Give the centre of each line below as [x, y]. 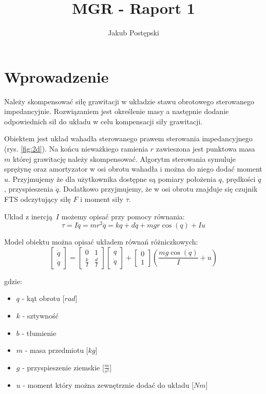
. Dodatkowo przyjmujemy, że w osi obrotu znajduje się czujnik [158, 189]
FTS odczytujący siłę [37, 199]
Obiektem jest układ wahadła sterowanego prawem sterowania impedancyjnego [128, 138]
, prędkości [239, 179]
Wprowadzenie [56, 76]
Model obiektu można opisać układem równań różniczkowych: [101, 242]
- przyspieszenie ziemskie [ [63, 367]
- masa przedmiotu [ [56, 350]
